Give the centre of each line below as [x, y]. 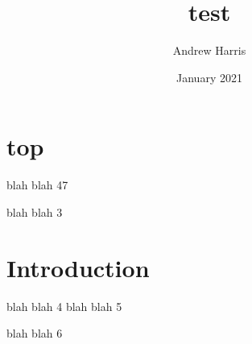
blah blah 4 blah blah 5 [64, 306]
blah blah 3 [35, 211]
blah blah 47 [37, 185]
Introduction [78, 267]
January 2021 [209, 77]
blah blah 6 [35, 333]
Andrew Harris [209, 50]
